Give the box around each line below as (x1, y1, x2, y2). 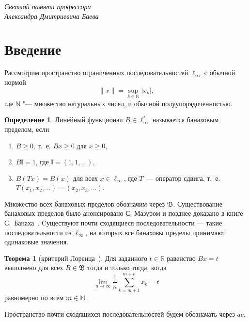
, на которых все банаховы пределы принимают (85, 227, 226, 237)
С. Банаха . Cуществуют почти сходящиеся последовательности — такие (4, 218, 222, 228)
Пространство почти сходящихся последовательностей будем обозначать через (4, 308, 235, 319)
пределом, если (4, 124, 49, 134)
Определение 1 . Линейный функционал (4, 114, 123, 125)
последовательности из (4, 227, 72, 237)
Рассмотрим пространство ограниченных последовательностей (4, 67, 188, 78)
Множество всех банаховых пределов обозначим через (4, 198, 165, 209)
